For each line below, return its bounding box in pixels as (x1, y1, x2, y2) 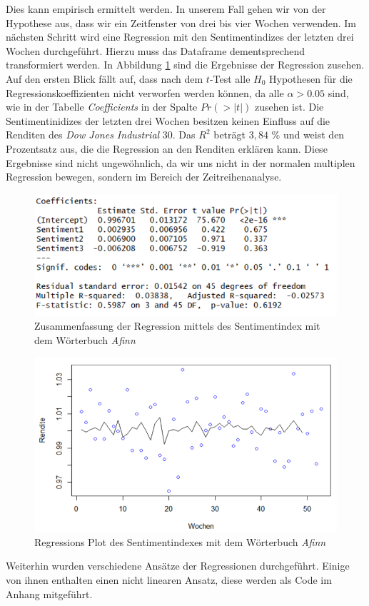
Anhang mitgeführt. (6, 586, 93, 601)
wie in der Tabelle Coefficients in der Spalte (6, 99, 198, 114)
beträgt (213, 127, 246, 142)
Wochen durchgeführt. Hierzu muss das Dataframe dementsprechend (6, 43, 305, 58)
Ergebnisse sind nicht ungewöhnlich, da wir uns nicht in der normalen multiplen (6, 155, 355, 170)
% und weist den (271, 127, 345, 142)
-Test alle (209, 71, 251, 86)
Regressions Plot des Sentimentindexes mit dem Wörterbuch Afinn (34, 534, 326, 549)
